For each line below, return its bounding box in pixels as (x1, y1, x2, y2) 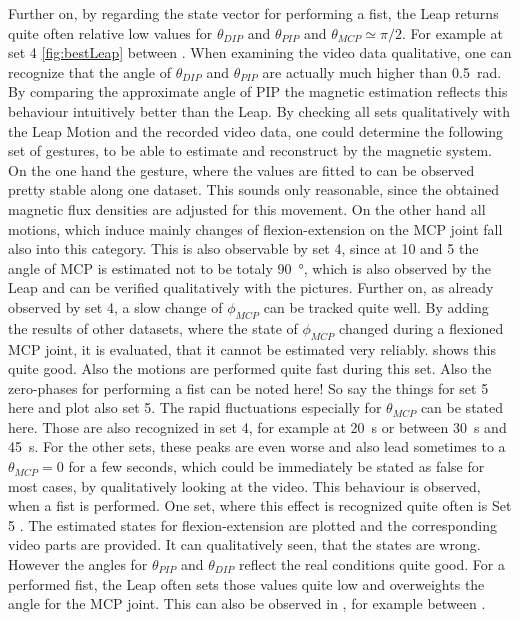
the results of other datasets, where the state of (8, 317, 298, 338)
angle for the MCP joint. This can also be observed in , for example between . (8, 593, 486, 614)
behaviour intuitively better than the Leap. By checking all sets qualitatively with (8, 100, 510, 121)
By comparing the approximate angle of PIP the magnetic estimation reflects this (8, 81, 508, 102)
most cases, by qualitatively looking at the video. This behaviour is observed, (8, 475, 481, 496)
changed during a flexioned (339, 317, 504, 338)
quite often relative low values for (8, 22, 213, 43)
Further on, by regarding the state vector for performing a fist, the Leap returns (8, 3, 499, 23)
